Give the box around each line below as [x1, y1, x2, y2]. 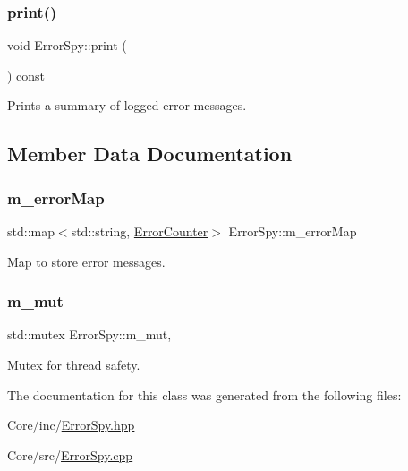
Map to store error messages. [7, 252, 166, 270]
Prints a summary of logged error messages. [7, 96, 247, 115]
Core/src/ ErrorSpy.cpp [7, 445, 133, 464]
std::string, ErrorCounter [71, 222, 208, 240]
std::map [7, 222, 55, 240]
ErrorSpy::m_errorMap [228, 222, 357, 240]
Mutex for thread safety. [7, 355, 140, 373]
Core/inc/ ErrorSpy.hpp [7, 415, 135, 434]
